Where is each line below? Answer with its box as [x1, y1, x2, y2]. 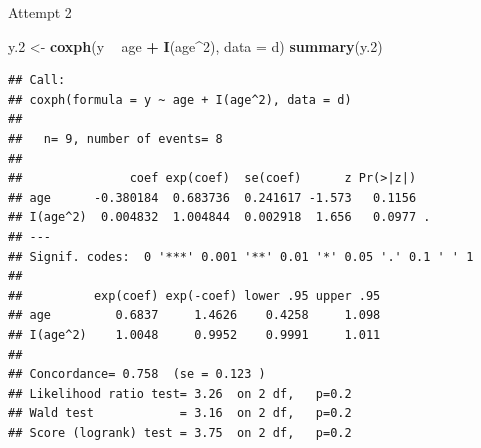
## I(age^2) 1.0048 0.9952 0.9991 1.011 [8, 327, 381, 342]
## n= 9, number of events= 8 [8, 131, 223, 146]
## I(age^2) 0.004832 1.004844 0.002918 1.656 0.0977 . [8, 210, 431, 225]
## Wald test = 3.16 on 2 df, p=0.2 [8, 406, 352, 421]
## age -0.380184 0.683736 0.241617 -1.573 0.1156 [8, 190, 417, 205]
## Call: [8, 73, 66, 88]
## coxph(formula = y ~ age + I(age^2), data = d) [8, 92, 352, 107]
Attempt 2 [8, 2, 72, 22]
